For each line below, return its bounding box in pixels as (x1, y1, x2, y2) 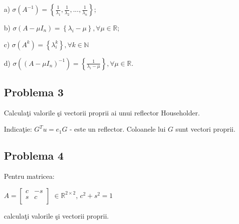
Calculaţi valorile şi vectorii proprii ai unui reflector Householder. (4, 107, 200, 117)
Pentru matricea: (4, 171, 54, 181)
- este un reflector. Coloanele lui (69, 124, 166, 134)
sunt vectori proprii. (175, 124, 236, 134)
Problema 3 (4, 84, 64, 99)
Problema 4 (4, 148, 64, 163)
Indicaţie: (4, 124, 32, 134)
